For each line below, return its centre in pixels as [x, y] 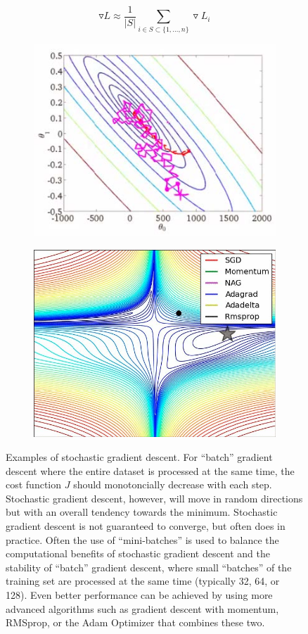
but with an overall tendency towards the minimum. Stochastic [142, 512]
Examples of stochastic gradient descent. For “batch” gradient [139, 456]
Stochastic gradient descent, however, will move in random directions [154, 498]
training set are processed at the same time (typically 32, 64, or [143, 581]
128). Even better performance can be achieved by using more [139, 594]
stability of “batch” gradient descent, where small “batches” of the [149, 567]
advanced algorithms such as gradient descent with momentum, [142, 608]
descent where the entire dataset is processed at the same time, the [150, 470]
